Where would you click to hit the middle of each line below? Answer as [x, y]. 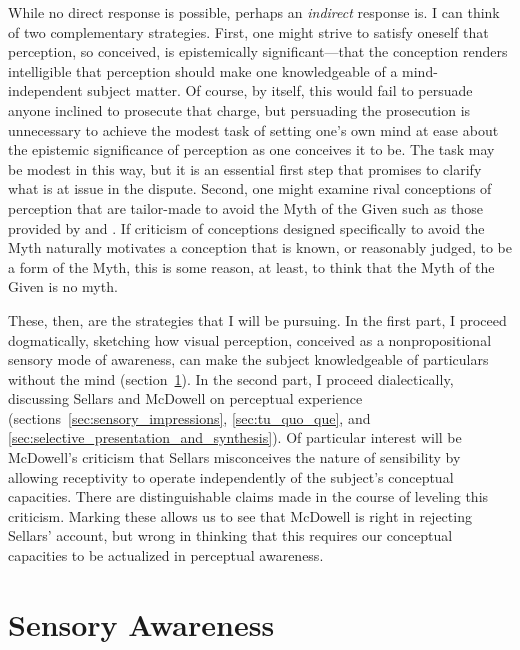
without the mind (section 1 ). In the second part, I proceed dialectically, [231, 378]
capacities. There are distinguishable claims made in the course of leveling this [248, 496]
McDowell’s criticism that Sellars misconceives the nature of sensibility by [234, 457]
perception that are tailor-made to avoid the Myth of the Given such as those [245, 207]
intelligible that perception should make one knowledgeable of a [203, 70]
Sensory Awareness [141, 623]
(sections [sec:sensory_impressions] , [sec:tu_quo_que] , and [189, 417]
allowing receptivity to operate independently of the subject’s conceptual [231, 476]
